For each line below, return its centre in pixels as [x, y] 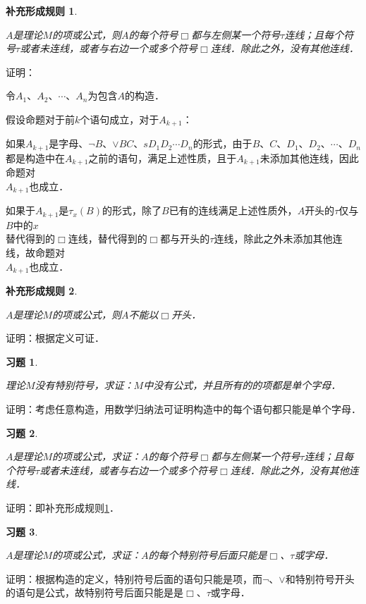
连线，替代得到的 [108, 239]
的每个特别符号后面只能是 [208, 555]
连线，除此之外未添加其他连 [278, 239]
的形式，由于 [222, 143]
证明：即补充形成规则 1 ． [62, 507]
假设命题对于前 [40, 119]
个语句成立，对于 [120, 119]
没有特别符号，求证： [84, 385]
